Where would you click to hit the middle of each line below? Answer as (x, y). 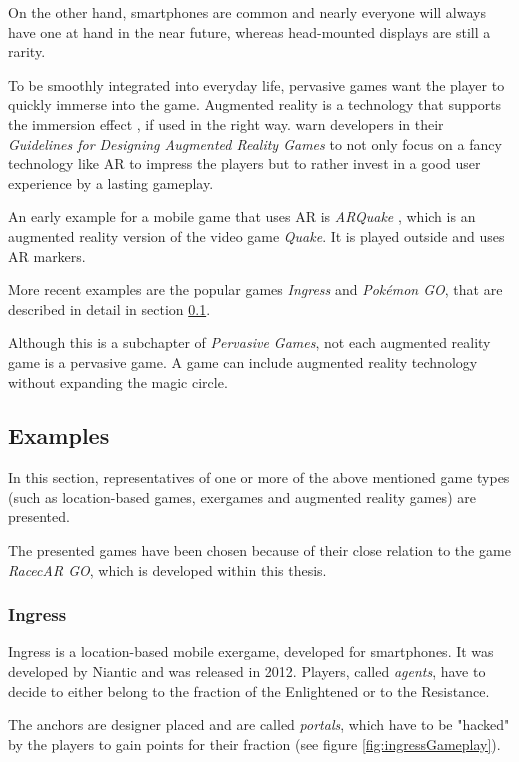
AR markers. (47, 255)
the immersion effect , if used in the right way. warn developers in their (226, 123)
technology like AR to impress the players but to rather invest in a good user (244, 163)
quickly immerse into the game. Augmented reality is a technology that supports (255, 104)
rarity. (27, 51)
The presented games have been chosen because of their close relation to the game (259, 550)
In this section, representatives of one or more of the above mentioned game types (259, 477)
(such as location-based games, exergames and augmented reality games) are (242, 496)
